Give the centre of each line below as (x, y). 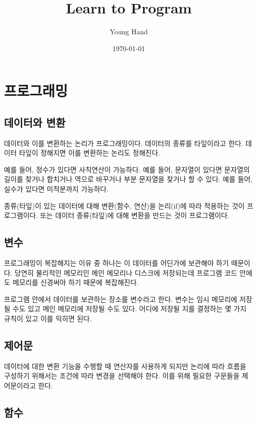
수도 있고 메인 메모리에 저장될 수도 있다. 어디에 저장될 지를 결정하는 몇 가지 (129, 309)
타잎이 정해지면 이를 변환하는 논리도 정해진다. (90, 153)
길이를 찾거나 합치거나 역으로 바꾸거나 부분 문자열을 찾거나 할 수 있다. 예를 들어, (128, 179)
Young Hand (129, 32)
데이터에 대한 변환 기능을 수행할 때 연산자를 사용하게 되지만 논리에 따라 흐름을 (125, 366)
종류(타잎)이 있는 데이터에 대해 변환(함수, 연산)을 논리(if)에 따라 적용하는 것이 (124, 205)
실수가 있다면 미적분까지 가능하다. (56, 189)
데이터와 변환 (35, 122)
